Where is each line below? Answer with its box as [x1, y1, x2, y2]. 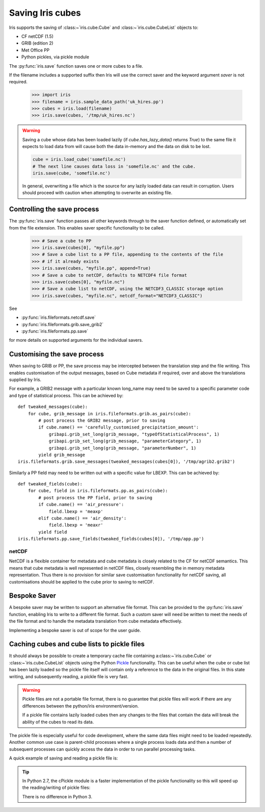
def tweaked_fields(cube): [18, 481, 83, 487]
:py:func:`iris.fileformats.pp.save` [21, 328, 88, 334]
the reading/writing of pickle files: [22, 785, 91, 790]
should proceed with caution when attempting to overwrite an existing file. [22, 190, 173, 196]
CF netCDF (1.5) [21, 33, 54, 39]
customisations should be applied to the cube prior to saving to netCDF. [9, 579, 155, 584]
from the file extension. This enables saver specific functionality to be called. [9, 225, 165, 230]
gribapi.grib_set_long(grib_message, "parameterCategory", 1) [49, 438, 202, 444]
